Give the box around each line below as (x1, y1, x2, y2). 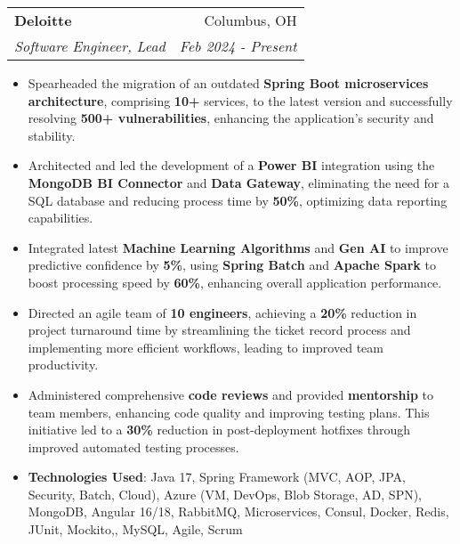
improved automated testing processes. (28, 437, 239, 456)
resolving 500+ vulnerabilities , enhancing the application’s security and (28, 109, 434, 127)
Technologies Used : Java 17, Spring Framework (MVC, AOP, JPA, (28, 467, 407, 486)
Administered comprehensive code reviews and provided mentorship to (28, 385, 433, 403)
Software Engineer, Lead (14, 36, 165, 56)
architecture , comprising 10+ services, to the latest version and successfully (28, 91, 453, 110)
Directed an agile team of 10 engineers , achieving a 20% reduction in (28, 303, 417, 321)
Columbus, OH (204, 10, 297, 30)
